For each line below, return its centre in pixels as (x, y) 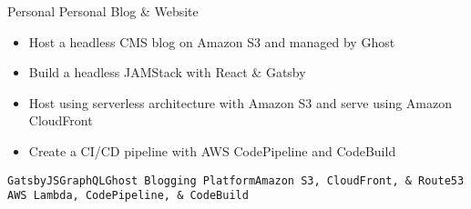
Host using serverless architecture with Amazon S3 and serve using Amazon (241, 102)
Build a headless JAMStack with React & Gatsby (167, 72)
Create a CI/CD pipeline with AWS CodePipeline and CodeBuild (212, 150)
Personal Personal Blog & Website (103, 11)
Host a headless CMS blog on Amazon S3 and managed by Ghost (212, 41)
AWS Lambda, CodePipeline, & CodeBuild (128, 196)
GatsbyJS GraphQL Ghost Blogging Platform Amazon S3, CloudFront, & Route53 (236, 180)
